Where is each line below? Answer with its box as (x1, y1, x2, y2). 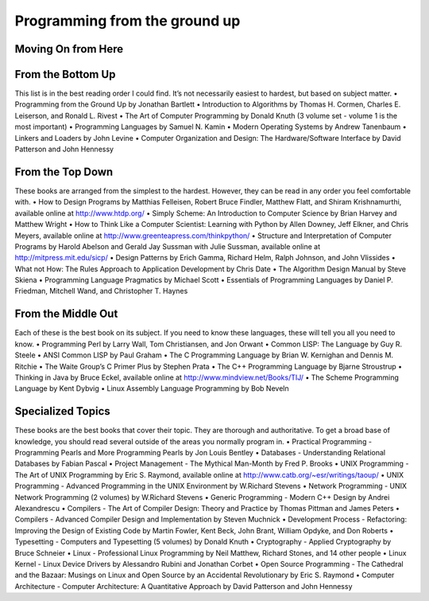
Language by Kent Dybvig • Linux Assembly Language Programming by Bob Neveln (14, 384, 289, 393)
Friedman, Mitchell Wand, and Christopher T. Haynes (14, 287, 188, 296)
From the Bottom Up (14, 68, 116, 81)
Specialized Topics (14, 404, 110, 418)
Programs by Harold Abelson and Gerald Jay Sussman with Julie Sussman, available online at (14, 241, 321, 251)
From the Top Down (14, 165, 114, 178)
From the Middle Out (14, 307, 118, 321)
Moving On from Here (14, 42, 124, 56)
